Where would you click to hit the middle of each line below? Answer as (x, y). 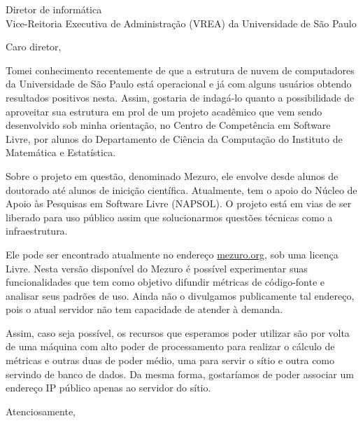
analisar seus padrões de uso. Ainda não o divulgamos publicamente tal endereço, (180, 295)
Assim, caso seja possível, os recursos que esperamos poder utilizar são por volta (178, 332)
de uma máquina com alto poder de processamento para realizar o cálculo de (170, 346)
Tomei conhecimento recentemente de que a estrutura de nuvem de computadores (180, 70)
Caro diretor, (34, 47)
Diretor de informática (54, 9)
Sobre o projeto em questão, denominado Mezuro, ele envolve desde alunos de (172, 175)
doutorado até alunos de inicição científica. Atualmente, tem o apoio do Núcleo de (181, 189)
